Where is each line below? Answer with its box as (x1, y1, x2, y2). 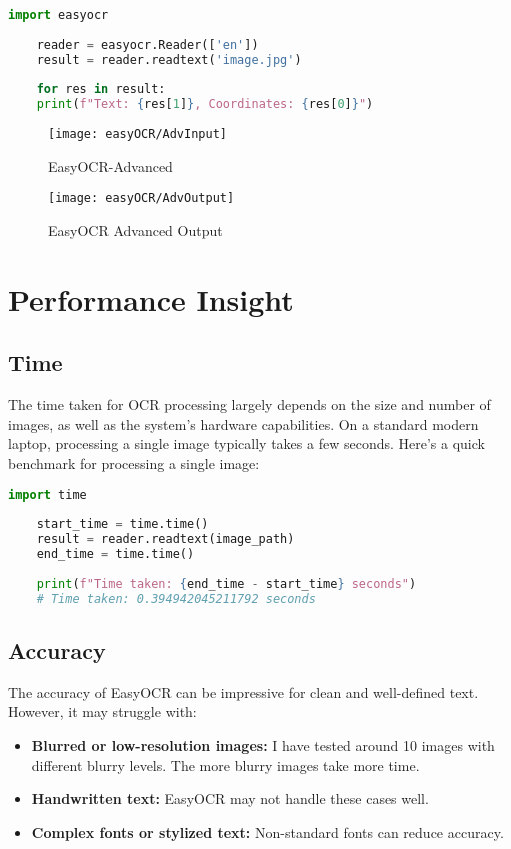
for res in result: (36, 82, 166, 97)
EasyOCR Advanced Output (48, 220, 223, 241)
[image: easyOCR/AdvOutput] (48, 191, 235, 206)
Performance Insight (8, 278, 294, 319)
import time (8, 487, 87, 502)
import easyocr (8, 8, 109, 22)
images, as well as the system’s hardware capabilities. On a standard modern (8, 413, 479, 434)
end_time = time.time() (36, 547, 195, 562)
